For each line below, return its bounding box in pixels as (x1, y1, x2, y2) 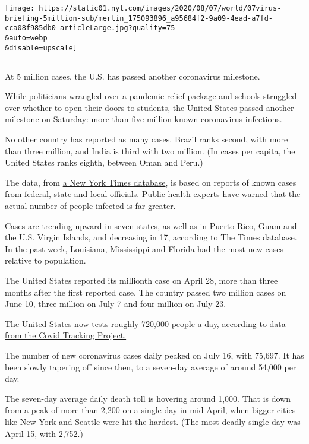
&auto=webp (5, 33, 48, 42)
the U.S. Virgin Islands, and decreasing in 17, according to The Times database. (5, 231, 297, 243)
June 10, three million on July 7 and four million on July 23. (5, 297, 226, 310)
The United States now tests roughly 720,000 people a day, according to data (5, 317, 286, 329)
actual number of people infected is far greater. (5, 199, 176, 212)
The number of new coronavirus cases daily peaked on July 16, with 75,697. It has (5, 348, 304, 361)
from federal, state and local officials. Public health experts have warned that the (5, 188, 301, 200)
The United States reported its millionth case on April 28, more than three (5, 274, 278, 286)
